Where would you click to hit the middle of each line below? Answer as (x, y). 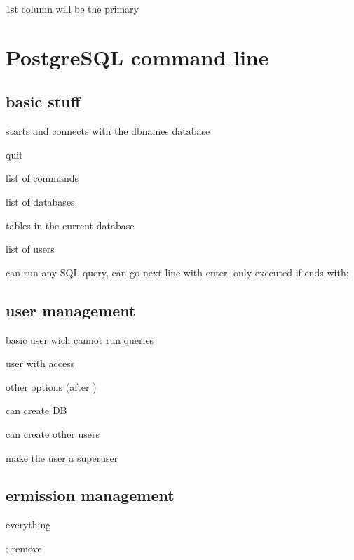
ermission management (90, 495)
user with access (40, 363)
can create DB (36, 410)
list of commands (42, 178)
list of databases (40, 201)
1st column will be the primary (72, 8)
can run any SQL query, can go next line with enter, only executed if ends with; (177, 272)
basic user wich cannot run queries (80, 339)
